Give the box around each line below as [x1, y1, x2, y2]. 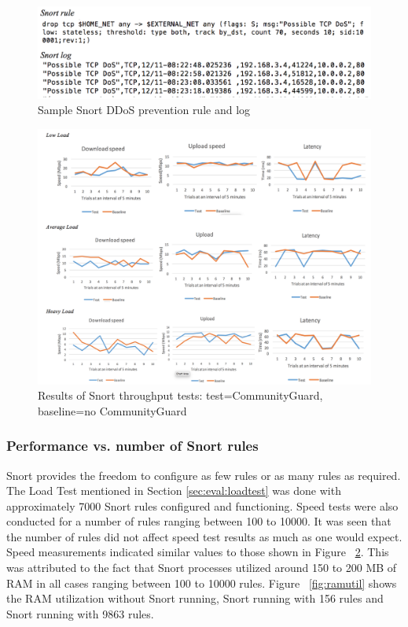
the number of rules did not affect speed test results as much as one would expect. [6, 528, 402, 544]
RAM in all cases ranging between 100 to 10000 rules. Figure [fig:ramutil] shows [6, 574, 397, 591]
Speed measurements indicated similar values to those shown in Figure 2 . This [6, 544, 389, 560]
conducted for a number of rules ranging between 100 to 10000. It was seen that [6, 513, 391, 529]
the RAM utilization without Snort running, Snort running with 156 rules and [6, 590, 384, 607]
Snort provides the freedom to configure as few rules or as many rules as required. [6, 467, 401, 483]
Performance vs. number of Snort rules [6, 436, 259, 455]
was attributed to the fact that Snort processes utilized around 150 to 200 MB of [6, 559, 397, 576]
